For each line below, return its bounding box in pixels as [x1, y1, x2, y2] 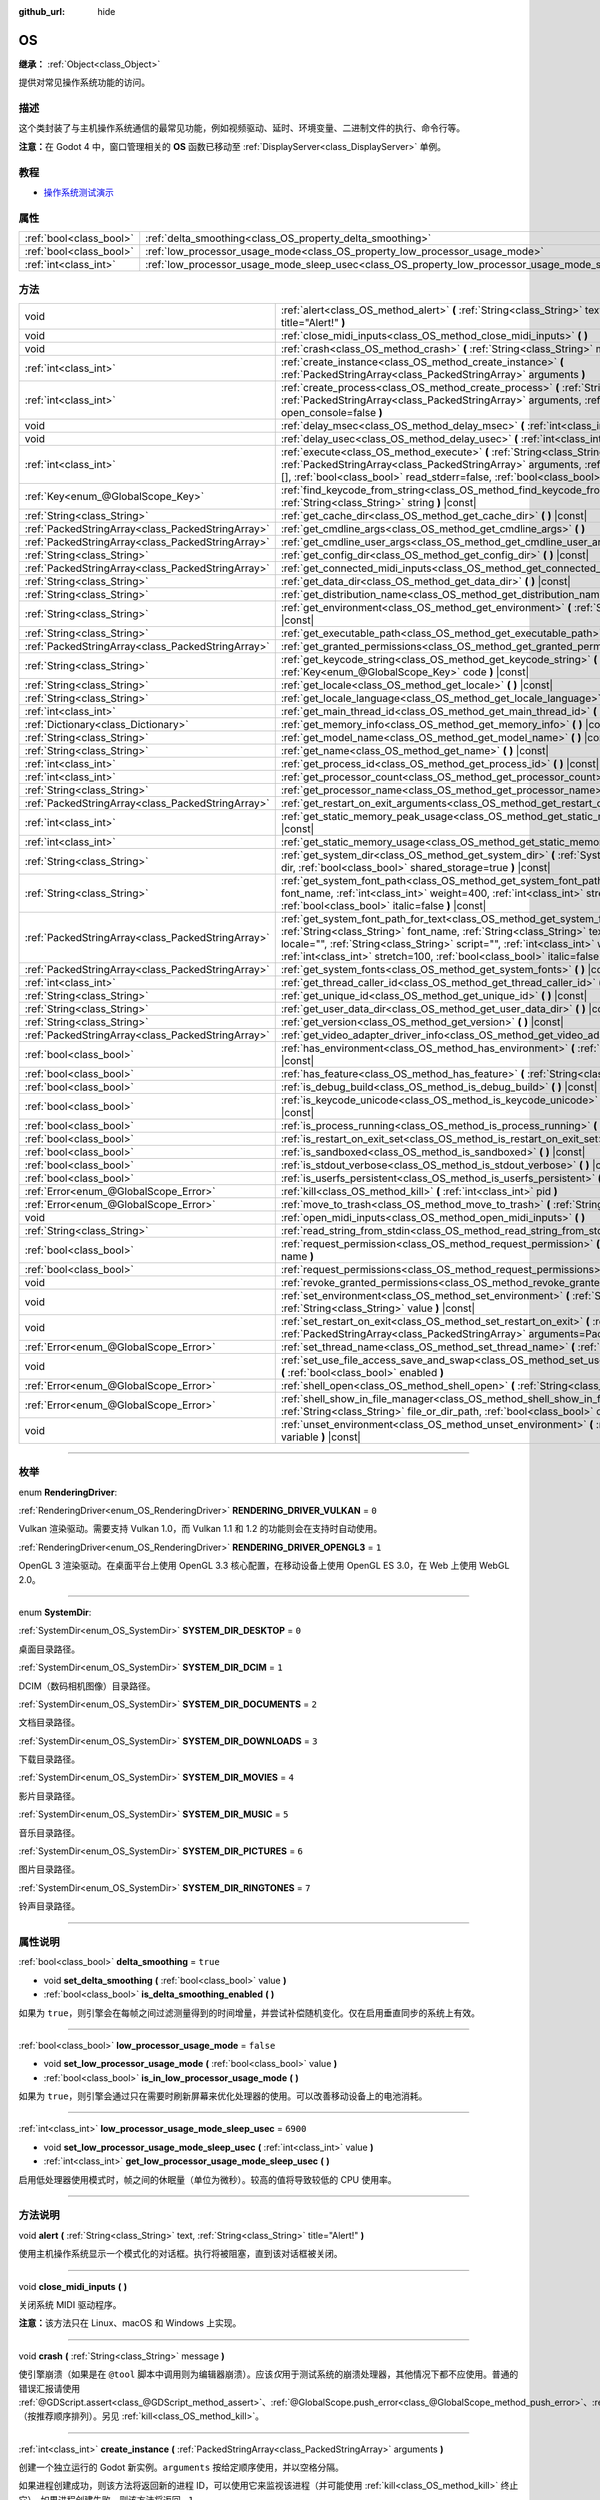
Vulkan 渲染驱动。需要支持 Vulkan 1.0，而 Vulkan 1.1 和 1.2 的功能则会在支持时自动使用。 [18, 1523, 383, 1535]
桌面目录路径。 [18, 1643, 80, 1655]
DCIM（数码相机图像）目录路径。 [18, 1680, 156, 1692]
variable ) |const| [280, 1430, 362, 1444]
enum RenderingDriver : [18, 1486, 118, 1498]
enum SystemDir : [18, 1606, 92, 1618]
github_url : [18, 6, 65, 17]
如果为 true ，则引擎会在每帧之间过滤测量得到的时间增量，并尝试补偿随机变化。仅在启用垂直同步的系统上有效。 [18, 2006, 480, 2019]
